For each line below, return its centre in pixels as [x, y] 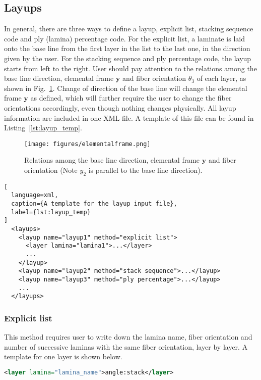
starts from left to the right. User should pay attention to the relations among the [130, 68]
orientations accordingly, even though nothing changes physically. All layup [120, 107]
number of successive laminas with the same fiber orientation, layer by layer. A [126, 346]
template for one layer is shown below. [63, 357]
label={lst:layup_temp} [51, 212]
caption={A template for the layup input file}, [94, 204]
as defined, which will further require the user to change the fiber [131, 98]
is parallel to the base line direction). [145, 170]
